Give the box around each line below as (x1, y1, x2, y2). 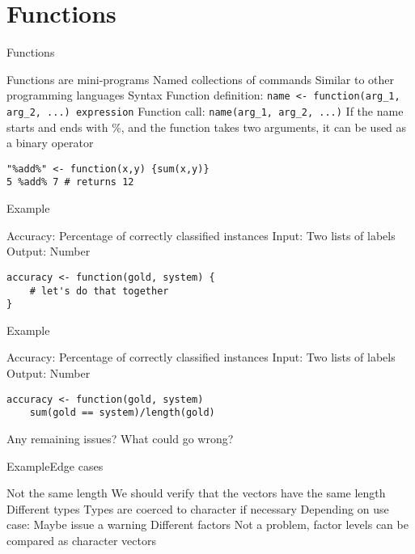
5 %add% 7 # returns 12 (6, 176, 134, 188)
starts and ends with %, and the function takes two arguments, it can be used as (6, 118, 407, 135)
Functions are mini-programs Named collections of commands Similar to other (6, 70, 395, 87)
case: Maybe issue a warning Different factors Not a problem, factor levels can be (6, 516, 409, 533)
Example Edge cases (6, 457, 104, 474)
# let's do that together (29, 285, 169, 297)
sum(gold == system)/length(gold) (29, 407, 215, 419)
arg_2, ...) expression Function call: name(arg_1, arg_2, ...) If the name (6, 102, 404, 119)
